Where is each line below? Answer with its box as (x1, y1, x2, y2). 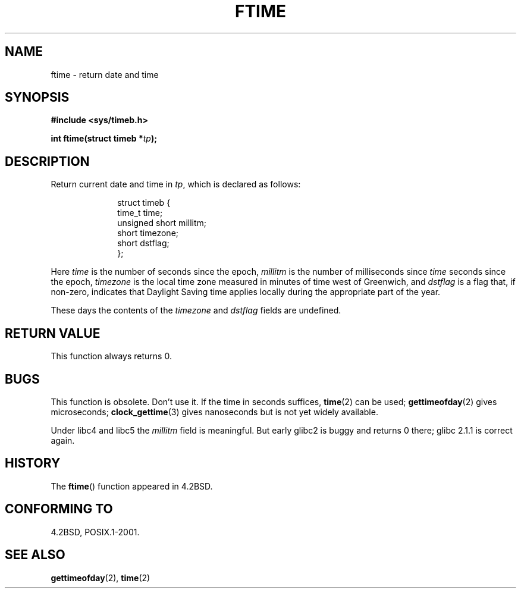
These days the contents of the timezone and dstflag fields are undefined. (51, 305, 341, 316)
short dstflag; (117, 238, 170, 249)
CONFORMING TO (5, 501, 113, 517)
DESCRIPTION (5, 153, 90, 169)
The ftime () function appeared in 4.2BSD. (51, 481, 213, 491)
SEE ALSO (5, 547, 65, 563)
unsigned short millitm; (117, 218, 207, 228)
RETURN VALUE (5, 325, 101, 341)
